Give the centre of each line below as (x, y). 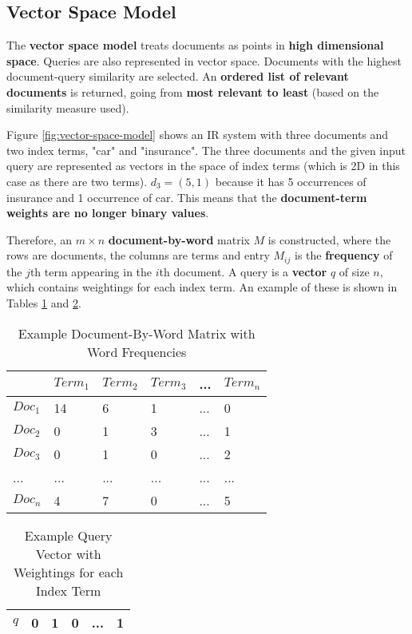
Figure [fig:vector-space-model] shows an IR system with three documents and (198, 135)
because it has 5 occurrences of (291, 181)
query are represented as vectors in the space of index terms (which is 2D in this (203, 166)
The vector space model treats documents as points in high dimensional (195, 45)
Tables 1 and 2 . (44, 302)
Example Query (68, 535)
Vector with (68, 553)
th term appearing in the (91, 271)
